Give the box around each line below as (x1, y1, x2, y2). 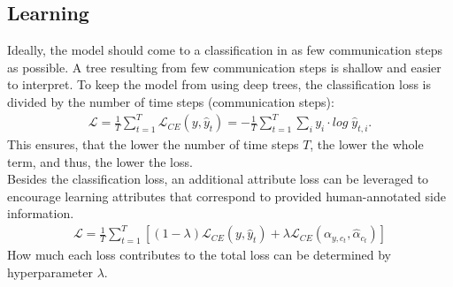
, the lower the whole (310, 134, 424, 153)
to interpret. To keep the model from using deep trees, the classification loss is (7, 75, 431, 94)
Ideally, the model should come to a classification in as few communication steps (7, 41, 442, 59)
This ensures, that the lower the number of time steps (7, 134, 299, 153)
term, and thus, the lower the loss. (7, 152, 193, 170)
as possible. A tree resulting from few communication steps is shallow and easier (7, 57, 441, 76)
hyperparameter (7, 263, 93, 281)
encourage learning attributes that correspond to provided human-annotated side (7, 186, 446, 205)
